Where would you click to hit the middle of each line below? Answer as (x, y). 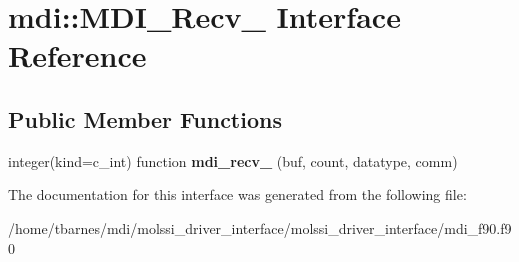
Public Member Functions (145, 118)
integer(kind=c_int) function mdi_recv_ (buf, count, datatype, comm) (233, 160)
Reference (77, 55)
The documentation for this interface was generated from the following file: (237, 194)
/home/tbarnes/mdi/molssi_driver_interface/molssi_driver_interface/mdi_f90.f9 (260, 227)
